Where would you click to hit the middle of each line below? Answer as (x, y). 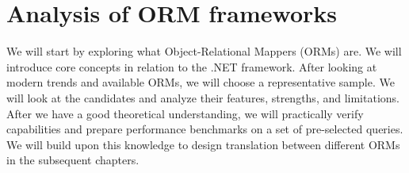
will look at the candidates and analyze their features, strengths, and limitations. (203, 97)
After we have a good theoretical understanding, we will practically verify (185, 113)
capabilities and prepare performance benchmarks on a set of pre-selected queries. (205, 129)
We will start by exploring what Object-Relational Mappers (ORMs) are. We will (204, 51)
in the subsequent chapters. (73, 160)
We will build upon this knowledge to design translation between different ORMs (203, 144)
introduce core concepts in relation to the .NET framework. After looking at (192, 66)
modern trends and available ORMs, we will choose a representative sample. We (201, 82)
